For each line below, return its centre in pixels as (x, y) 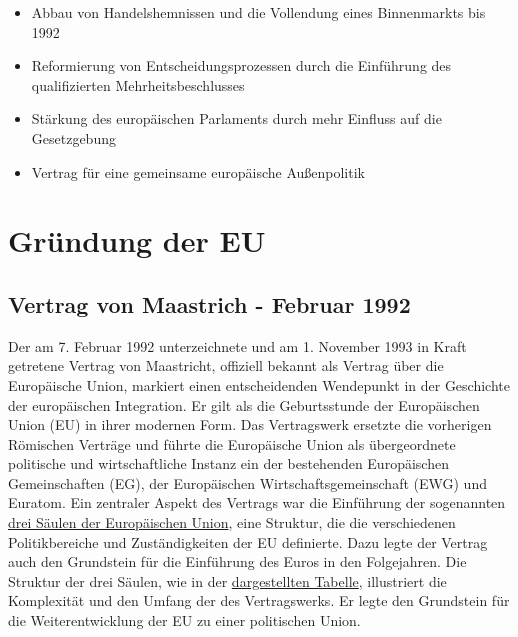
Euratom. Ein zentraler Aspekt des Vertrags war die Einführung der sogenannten (257, 502)
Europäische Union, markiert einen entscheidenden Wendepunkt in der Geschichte (259, 384)
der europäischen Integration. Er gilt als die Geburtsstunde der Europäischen (244, 404)
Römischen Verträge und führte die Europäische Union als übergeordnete (232, 443)
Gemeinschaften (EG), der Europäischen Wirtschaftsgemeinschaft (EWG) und (247, 482)
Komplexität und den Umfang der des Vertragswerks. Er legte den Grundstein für (259, 600)
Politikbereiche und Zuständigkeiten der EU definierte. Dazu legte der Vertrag (248, 541)
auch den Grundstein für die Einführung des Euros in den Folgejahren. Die (237, 561)
